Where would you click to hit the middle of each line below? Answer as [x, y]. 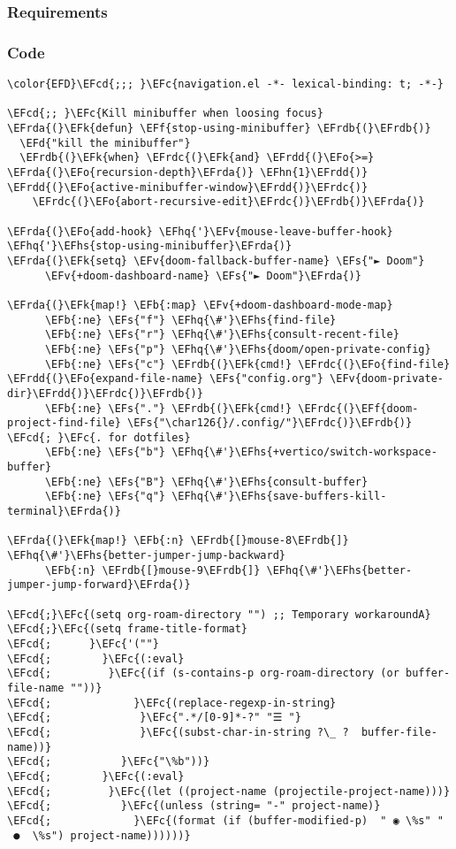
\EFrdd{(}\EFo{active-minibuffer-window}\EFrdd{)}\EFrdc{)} [188, 187]
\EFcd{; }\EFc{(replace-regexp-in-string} [172, 703]
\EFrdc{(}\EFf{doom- [358, 408]
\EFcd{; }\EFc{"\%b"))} [109, 762]
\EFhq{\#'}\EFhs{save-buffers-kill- [279, 497]
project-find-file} [64, 423]
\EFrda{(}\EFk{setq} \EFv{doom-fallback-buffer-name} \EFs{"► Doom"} [216, 260]
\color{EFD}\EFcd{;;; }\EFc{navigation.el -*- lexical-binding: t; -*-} [225, 84]
